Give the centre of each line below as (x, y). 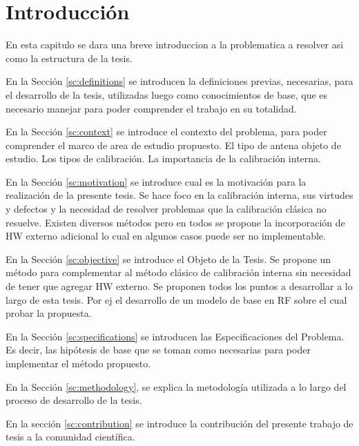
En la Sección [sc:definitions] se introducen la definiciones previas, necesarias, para (179, 81)
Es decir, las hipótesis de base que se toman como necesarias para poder (158, 350)
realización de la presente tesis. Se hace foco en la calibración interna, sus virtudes (179, 195)
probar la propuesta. (49, 313)
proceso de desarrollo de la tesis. (74, 400)
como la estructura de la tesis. (69, 58)
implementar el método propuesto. (78, 363)
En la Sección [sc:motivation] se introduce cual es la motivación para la (156, 181)
